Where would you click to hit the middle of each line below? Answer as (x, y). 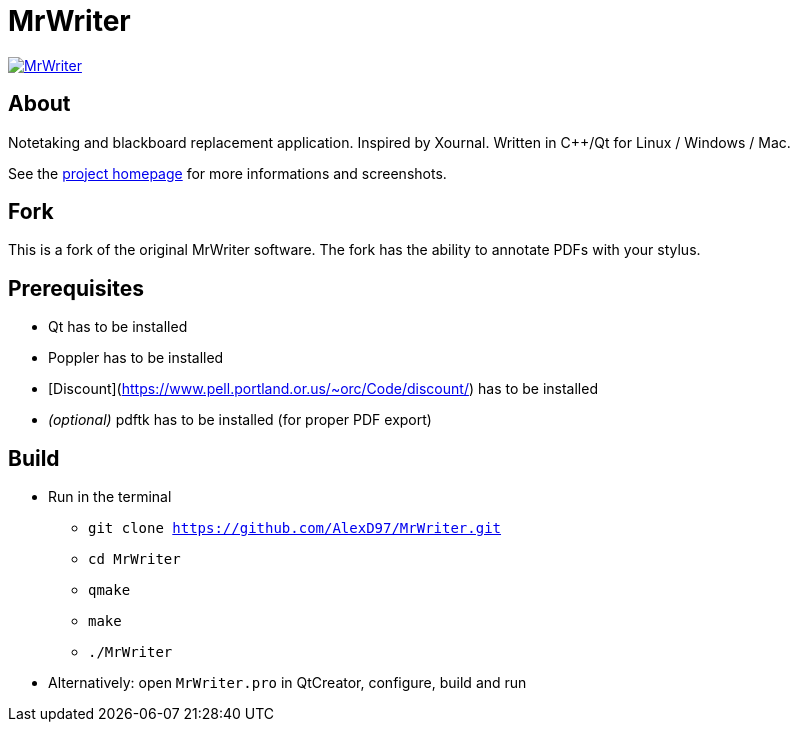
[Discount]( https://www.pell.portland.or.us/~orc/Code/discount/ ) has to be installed (323, 389)
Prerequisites (76, 288)
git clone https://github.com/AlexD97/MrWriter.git (295, 528)
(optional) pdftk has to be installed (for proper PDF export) (240, 420)
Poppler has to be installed (136, 358)
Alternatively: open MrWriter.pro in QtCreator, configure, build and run (287, 683)
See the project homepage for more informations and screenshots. (227, 173)
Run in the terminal (110, 497)
